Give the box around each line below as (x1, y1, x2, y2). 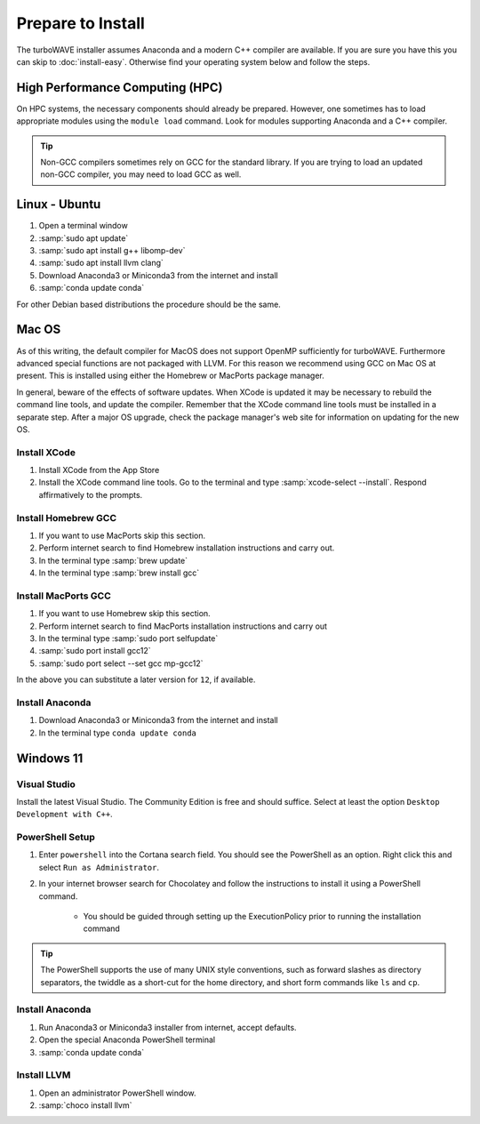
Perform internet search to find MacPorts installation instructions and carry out (38, 621, 328, 631)
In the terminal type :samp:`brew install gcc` (38, 567, 200, 578)
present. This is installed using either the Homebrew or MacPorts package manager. (16, 370, 324, 381)
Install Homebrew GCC (16, 511, 117, 524)
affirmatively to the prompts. (38, 489, 143, 500)
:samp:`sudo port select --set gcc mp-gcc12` (38, 658, 204, 669)
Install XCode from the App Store (38, 465, 160, 476)
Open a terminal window (38, 221, 128, 231)
